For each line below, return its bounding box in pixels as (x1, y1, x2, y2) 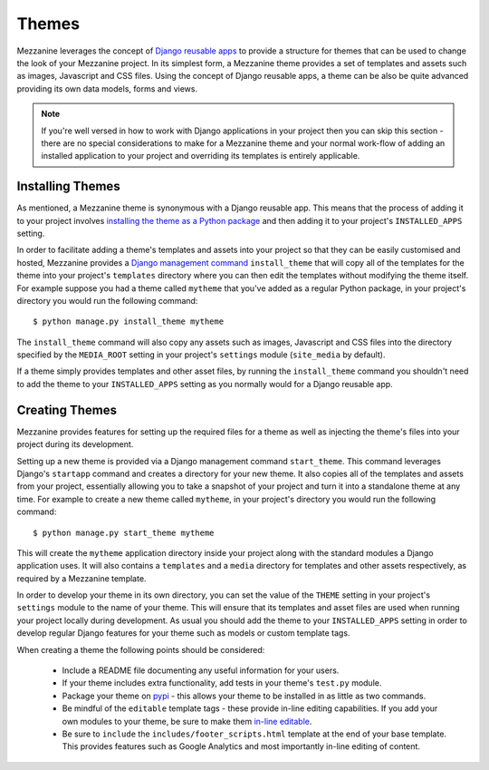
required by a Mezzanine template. (16, 572, 147, 584)
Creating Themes (16, 402, 118, 417)
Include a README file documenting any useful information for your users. (62, 665, 340, 676)
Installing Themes (16, 179, 121, 194)
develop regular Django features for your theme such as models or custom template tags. (16, 628, 350, 638)
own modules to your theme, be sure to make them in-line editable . (62, 716, 312, 726)
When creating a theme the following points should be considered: (16, 644, 265, 655)
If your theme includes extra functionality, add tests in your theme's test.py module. (62, 677, 382, 688)
